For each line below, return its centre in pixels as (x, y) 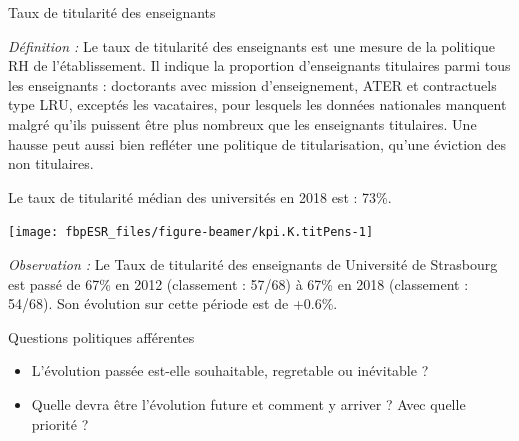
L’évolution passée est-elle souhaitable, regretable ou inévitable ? (230, 370)
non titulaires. (51, 163)
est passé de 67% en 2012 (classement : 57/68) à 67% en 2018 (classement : (238, 283)
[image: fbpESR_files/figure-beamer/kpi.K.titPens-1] (191, 232)
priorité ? (60, 423)
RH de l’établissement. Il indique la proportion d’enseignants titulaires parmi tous (259, 65)
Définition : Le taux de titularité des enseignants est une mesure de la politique (252, 45)
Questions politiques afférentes (101, 336)
